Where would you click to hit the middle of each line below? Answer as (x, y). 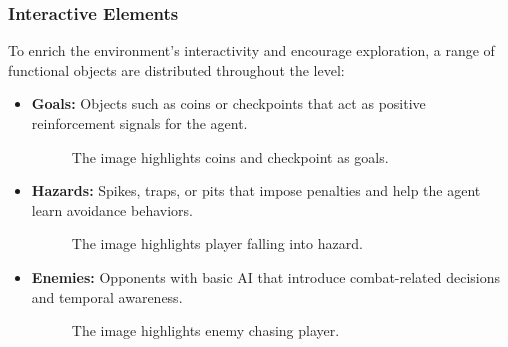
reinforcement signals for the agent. (139, 123)
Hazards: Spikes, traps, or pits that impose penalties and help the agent (256, 190)
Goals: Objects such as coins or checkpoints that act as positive (228, 103)
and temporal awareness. (107, 296)
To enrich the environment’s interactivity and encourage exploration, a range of (251, 50)
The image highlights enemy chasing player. (205, 330)
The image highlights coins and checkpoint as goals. (230, 156)
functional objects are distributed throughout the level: (176, 69)
